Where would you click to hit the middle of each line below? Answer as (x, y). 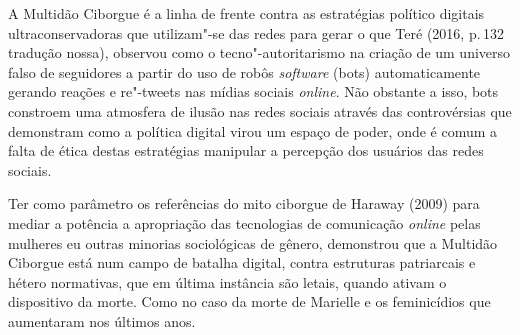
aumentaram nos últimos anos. (102, 320)
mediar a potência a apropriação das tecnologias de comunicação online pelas (244, 222)
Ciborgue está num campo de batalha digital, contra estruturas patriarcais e (242, 262)
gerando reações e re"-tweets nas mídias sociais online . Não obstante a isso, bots (253, 91)
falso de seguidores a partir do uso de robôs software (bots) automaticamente (244, 71)
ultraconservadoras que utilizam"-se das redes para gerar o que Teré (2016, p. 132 (256, 32)
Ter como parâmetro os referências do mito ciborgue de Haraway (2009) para (244, 203)
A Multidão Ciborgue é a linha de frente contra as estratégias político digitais (246, 13)
